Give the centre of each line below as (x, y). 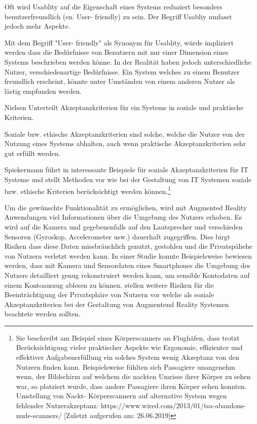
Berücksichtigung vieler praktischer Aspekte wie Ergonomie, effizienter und (129, 347)
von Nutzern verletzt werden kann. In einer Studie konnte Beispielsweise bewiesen (128, 255)
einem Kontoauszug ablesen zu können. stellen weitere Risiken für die (109, 285)
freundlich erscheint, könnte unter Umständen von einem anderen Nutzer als (120, 81)
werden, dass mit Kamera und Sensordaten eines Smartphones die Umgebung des (128, 265)
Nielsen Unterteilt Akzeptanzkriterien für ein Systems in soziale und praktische (124, 107)
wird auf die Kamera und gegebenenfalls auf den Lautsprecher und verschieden (124, 226)
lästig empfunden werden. (43, 91)
